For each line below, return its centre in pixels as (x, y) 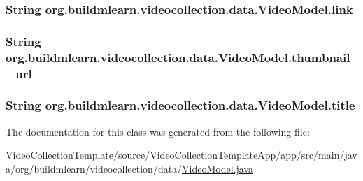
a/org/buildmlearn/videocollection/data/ (94, 168)
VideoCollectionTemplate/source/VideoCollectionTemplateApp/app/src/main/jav (181, 155)
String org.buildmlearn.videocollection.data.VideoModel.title (180, 105)
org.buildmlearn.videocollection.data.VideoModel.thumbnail (178, 57)
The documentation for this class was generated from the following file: (158, 131)
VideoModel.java (218, 168)
